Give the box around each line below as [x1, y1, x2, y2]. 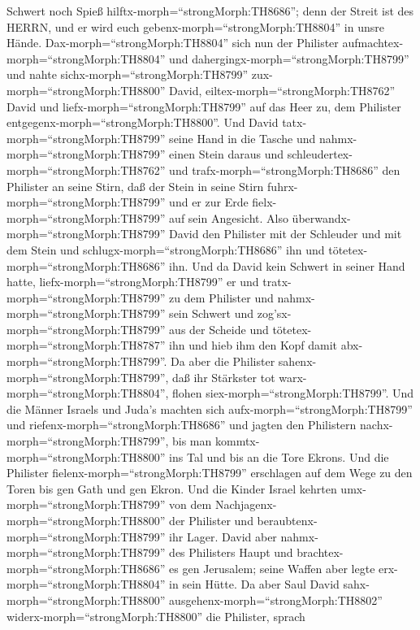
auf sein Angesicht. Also [169, 209, 288, 226]
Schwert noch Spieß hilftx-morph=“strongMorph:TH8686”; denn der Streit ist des [6, 2, 414, 19]
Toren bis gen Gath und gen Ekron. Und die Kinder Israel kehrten [6, 480, 337, 497]
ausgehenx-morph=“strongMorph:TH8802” [169, 591, 383, 608]
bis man [172, 432, 212, 450]
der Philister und [169, 512, 253, 528]
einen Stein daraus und [169, 146, 284, 163]
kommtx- [214, 432, 260, 450]
